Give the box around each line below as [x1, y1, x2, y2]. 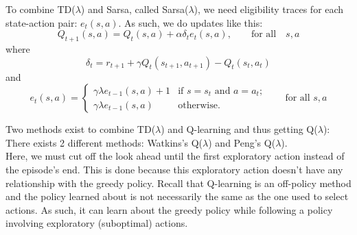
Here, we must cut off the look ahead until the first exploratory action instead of [5, 149, 345, 163]
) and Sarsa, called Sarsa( [80, 2, 189, 16]
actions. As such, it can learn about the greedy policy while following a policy [5, 202, 333, 217]
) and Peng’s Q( [208, 135, 276, 149]
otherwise [178, 100, 218, 110]
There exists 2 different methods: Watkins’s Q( [5, 135, 203, 149]
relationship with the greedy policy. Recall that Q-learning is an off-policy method [5, 175, 352, 190]
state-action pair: [5, 15, 78, 29]
